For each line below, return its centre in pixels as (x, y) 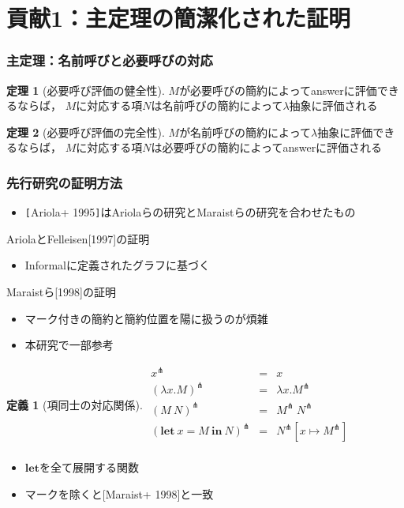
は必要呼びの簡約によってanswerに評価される (267, 147)
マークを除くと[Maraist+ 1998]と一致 (119, 493)
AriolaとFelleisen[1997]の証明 (78, 238)
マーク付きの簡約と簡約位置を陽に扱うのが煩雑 (146, 318)
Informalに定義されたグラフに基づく (117, 265)
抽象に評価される (333, 105)
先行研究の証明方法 (65, 182)
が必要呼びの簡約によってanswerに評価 (278, 90)
